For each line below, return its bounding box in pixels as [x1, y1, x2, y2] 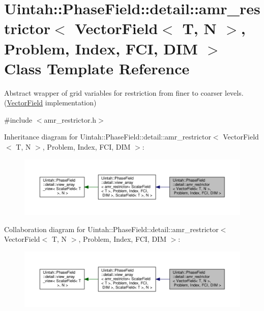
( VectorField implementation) [4, 97, 97, 108]
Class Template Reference [4, 58, 190, 78]
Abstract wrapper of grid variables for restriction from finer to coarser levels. [4, 87, 244, 98]
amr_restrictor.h [44, 114, 97, 125]
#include [4, 114, 33, 125]
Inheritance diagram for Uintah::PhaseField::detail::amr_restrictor [4, 131, 211, 142]
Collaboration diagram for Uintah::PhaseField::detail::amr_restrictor [4, 223, 219, 234]
